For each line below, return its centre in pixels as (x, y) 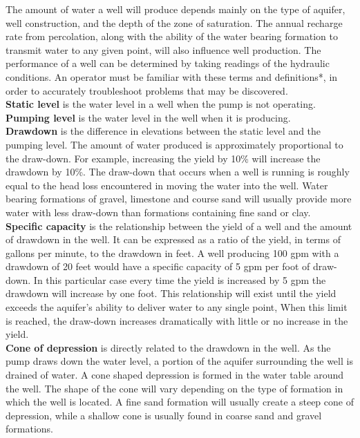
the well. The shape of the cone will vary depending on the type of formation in (174, 388)
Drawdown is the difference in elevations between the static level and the (163, 131)
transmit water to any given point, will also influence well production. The (163, 49)
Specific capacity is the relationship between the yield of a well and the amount (179, 226)
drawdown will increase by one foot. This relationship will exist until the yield (171, 293)
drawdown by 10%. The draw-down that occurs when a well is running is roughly (178, 172)
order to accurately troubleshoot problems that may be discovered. (147, 90)
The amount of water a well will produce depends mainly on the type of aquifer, (176, 9)
